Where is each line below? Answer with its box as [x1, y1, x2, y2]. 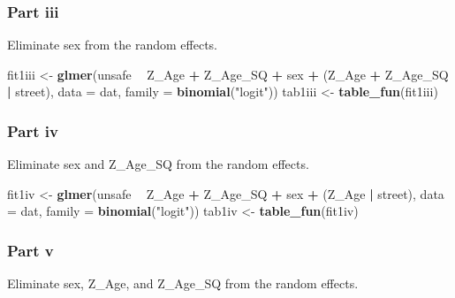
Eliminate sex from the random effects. [7, 35, 218, 54]
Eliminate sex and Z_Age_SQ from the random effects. [7, 155, 309, 173]
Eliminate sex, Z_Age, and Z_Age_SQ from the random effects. [7, 274, 359, 293]
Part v [7, 239, 54, 261]
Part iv [7, 119, 58, 141]
